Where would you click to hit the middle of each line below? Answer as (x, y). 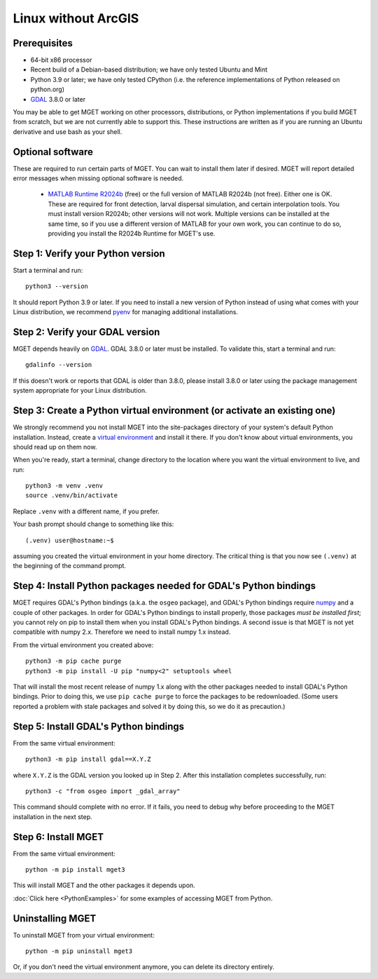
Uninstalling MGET (55, 918)
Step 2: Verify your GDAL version (86, 332)
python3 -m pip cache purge (73, 661)
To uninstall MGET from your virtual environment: (84, 935)
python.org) (48, 89)
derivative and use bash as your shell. (68, 131)
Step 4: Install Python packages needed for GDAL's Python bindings (164, 586)
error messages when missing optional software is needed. (98, 178)
